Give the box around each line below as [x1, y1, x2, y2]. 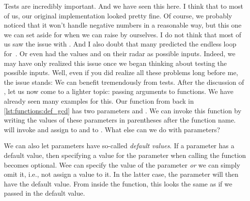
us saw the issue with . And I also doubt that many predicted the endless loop [4, 39, 236, 49]
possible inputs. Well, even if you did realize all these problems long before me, [4, 67, 238, 77]
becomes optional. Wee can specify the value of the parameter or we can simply [4, 159, 240, 170]
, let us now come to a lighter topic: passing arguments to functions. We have [4, 86, 234, 96]
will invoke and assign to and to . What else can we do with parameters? [4, 124, 220, 134]
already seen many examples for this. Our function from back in [4, 95, 194, 106]
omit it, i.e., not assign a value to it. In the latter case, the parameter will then [4, 169, 239, 179]
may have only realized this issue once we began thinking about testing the [4, 58, 227, 68]
